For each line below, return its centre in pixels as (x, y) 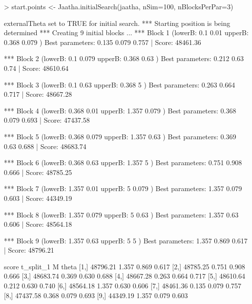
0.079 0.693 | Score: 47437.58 (47, 120)
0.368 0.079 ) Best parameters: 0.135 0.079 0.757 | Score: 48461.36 (103, 42)
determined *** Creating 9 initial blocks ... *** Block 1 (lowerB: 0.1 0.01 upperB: (126, 33)
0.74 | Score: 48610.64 (36, 68)
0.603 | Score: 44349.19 (38, 198)
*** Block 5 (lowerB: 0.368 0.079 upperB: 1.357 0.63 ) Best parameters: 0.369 (120, 136)
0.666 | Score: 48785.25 (38, 172)
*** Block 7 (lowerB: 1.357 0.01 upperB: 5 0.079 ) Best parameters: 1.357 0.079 (123, 188)
